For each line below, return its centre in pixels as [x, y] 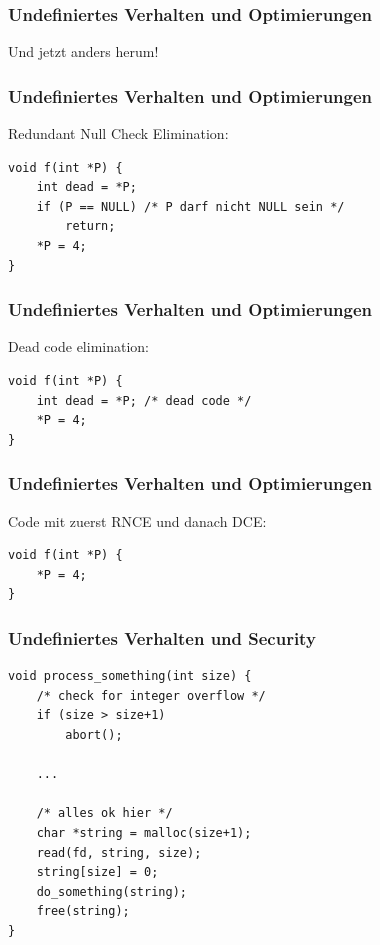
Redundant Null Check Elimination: [118, 133]
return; [90, 226]
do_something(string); [111, 891]
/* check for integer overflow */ [151, 695]
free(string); [83, 911]
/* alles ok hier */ [104, 813]
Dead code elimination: [78, 346]
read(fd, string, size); [119, 852]
